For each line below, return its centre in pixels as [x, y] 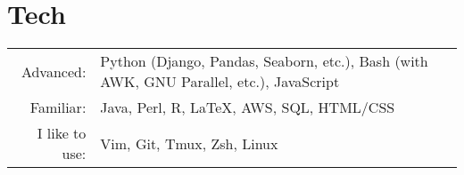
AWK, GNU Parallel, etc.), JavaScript [220, 82]
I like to [62, 133]
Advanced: [54, 71]
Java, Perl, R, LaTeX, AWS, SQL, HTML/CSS [248, 107]
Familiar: [58, 107]
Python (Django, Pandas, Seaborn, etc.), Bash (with [264, 61]
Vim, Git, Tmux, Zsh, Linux [189, 143]
